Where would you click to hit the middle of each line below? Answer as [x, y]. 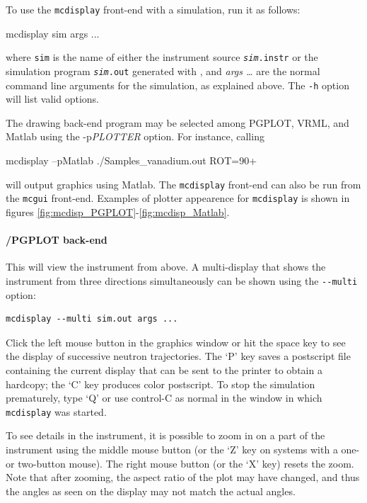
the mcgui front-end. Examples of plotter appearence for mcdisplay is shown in [178, 198]
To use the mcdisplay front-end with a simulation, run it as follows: [153, 9]
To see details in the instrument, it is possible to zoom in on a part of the [165, 435]
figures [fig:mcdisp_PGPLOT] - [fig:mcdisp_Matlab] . [118, 211]
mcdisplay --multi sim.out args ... [92, 319]
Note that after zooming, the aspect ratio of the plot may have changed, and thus [183, 477]
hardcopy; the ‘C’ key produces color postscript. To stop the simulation [161, 384]
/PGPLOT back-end [57, 240]
